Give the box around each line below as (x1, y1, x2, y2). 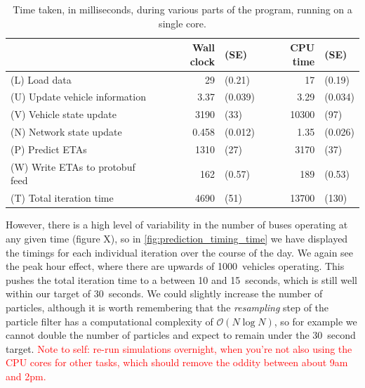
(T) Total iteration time (11, 190, 114, 205)
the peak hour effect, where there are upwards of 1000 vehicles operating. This (6, 259, 345, 273)
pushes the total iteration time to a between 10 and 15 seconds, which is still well (6, 272, 357, 287)
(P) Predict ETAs (11, 142, 87, 156)
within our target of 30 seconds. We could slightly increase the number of (6, 286, 323, 301)
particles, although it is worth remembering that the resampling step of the (6, 299, 329, 314)
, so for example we (274, 313, 357, 328)
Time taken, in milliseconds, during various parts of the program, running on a (13, 2, 352, 16)
